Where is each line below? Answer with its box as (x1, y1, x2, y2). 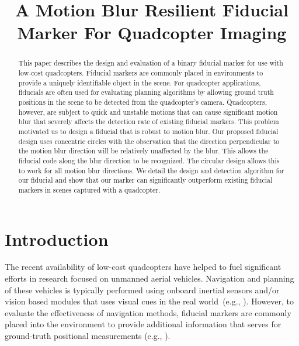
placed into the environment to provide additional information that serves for (5, 318, 281, 330)
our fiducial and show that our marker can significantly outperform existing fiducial (18, 175, 273, 185)
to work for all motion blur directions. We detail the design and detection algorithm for (18, 165, 284, 175)
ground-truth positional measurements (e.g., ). (5, 330, 171, 342)
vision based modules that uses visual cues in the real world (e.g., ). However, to (5, 295, 294, 307)
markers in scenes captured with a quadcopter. (18, 184, 161, 194)
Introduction (5, 227, 109, 251)
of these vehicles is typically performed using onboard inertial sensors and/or (5, 283, 280, 296)
